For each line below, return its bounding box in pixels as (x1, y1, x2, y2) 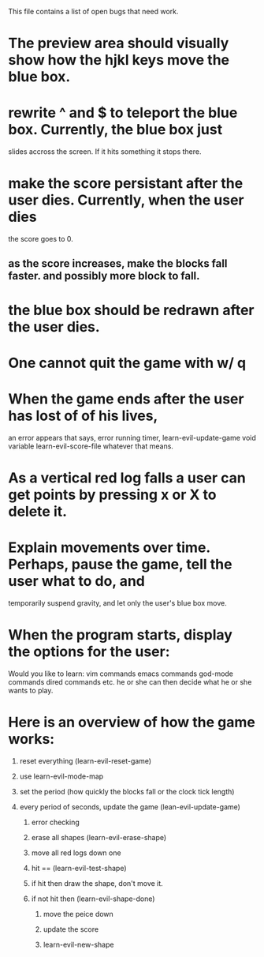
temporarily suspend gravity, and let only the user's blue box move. (8, 598, 227, 607)
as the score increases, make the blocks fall (8, 257, 228, 271)
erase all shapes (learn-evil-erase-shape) (31, 832, 167, 842)
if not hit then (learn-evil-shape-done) (31, 894, 155, 903)
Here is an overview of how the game (8, 714, 256, 731)
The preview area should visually (8, 35, 229, 52)
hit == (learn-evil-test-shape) (31, 863, 128, 873)
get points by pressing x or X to (8, 486, 217, 504)
